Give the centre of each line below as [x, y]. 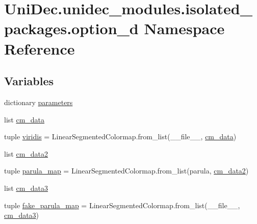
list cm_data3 [26, 188]
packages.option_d [71, 28]
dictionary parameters [38, 102]
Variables [29, 81]
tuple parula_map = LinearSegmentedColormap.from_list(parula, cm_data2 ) [126, 171]
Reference [40, 48]
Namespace [184, 28]
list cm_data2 [26, 153]
